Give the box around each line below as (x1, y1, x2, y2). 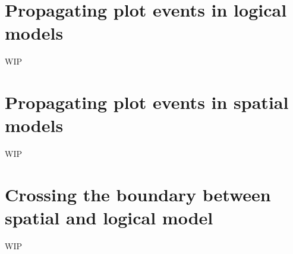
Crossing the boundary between (5, 182, 271, 206)
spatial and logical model (5, 205, 213, 230)
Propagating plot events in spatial (5, 90, 289, 114)
